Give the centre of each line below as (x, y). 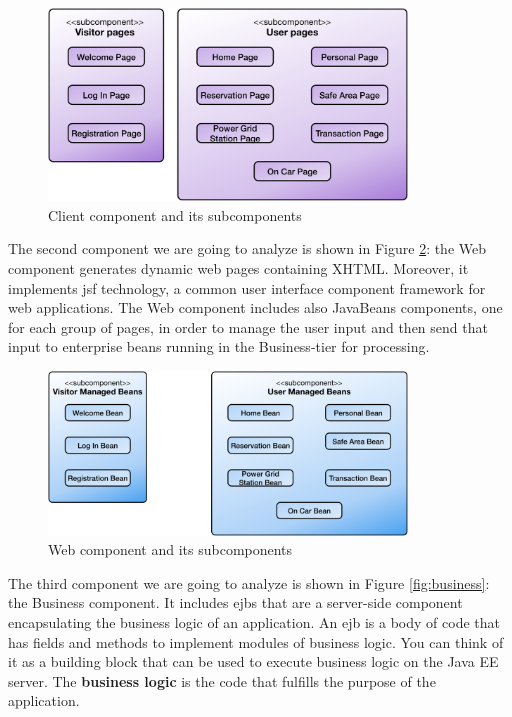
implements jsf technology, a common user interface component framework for (247, 287)
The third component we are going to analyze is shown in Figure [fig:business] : (249, 582)
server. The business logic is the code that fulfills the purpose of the (222, 680)
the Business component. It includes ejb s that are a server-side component (235, 602)
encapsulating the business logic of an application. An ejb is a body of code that (254, 622)
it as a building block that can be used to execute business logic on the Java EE (253, 661)
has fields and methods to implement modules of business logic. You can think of (256, 641)
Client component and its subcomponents (175, 214)
